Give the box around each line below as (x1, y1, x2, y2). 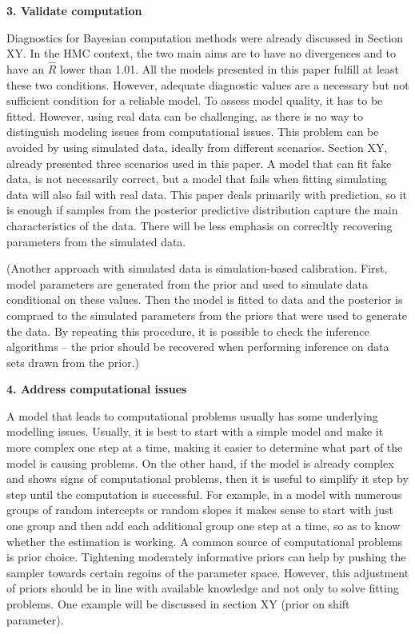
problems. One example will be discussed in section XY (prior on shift (6, 596, 350, 612)
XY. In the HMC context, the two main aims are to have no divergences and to (6, 45, 397, 62)
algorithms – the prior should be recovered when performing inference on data (6, 338, 389, 355)
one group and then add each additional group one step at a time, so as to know (6, 517, 401, 534)
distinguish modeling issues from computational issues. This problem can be (6, 123, 379, 140)
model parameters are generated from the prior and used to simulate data (6, 275, 368, 292)
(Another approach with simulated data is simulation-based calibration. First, (6, 260, 388, 277)
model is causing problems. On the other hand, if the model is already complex (6, 454, 394, 471)
